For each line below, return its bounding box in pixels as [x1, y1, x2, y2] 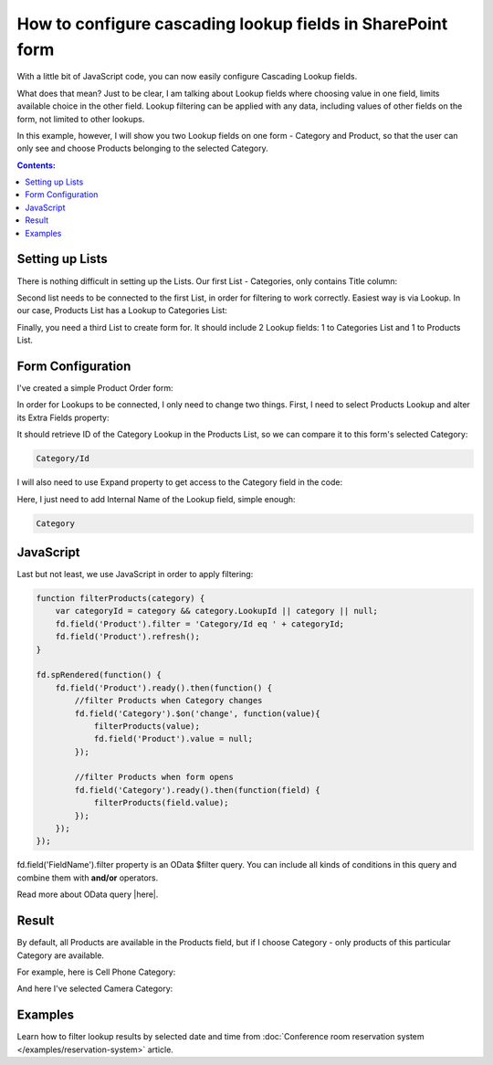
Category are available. [16, 950, 105, 961]
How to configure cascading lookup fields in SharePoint [16, 14, 448, 34]
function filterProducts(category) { [36, 594, 205, 604]
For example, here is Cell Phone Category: [16, 966, 176, 977]
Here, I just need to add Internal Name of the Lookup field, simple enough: [16, 493, 296, 504]
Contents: [16, 160, 57, 171]
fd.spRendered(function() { [36, 670, 162, 680]
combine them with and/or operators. [16, 872, 159, 883]
